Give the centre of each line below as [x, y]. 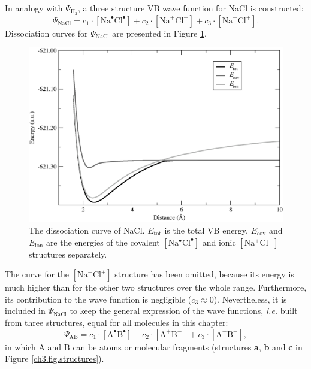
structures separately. [68, 254]
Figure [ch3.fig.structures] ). [55, 359]
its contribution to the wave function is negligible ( [98, 299]
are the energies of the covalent [103, 242]
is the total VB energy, [206, 230]
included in [25, 311]
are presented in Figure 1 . [159, 33]
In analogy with [34, 8]
